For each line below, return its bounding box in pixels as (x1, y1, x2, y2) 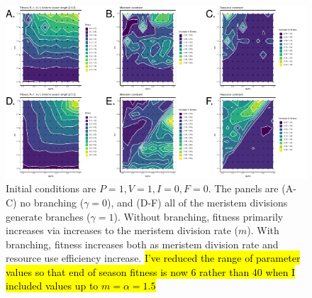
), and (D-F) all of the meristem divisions (107, 194, 288, 209)
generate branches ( (6, 209, 91, 223)
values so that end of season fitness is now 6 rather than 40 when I (6, 264, 296, 279)
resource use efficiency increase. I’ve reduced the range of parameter (6, 250, 301, 265)
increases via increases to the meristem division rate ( (6, 223, 239, 238)
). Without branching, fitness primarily (113, 209, 284, 223)
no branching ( (20, 194, 84, 209)
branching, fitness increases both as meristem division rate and (6, 236, 279, 251)
